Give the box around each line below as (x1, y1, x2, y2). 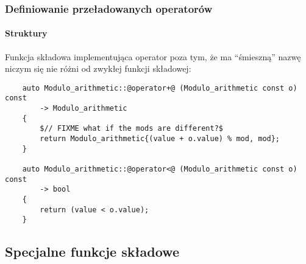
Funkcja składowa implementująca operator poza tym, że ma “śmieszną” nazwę (5, 50, 301, 63)
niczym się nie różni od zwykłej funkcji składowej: (5, 62, 191, 75)
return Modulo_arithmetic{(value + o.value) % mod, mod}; (40, 134, 280, 144)
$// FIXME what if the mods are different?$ (40, 124, 223, 133)
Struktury (5, 27, 48, 40)
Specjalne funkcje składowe (5, 242, 179, 261)
